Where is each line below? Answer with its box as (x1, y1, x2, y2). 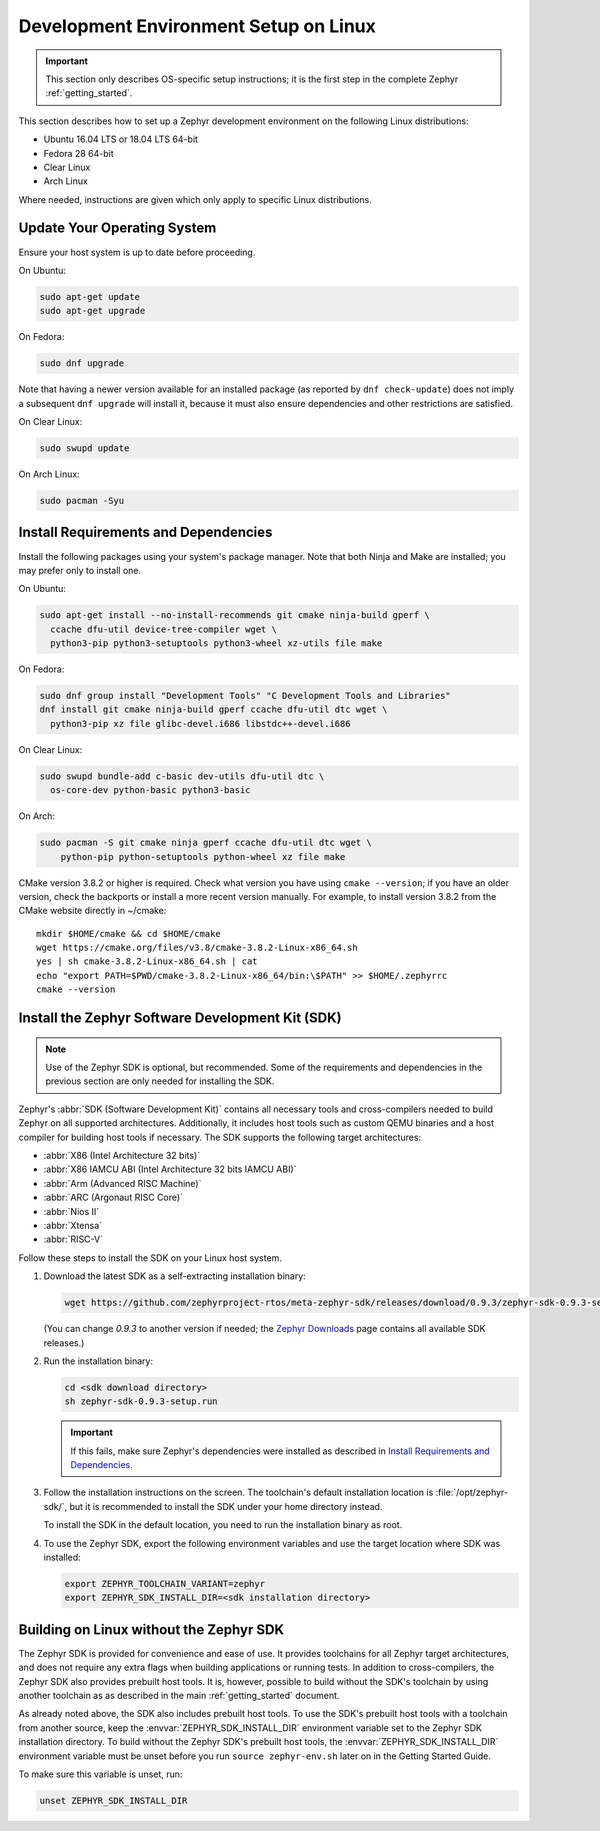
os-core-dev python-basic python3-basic (50, 785, 251, 796)
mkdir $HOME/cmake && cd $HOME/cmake (36, 928, 222, 939)
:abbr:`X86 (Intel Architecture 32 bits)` (43, 1150, 200, 1162)
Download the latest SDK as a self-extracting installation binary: (43, 1270, 307, 1282)
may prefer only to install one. (18, 564, 142, 576)
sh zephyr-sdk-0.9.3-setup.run (64, 1396, 219, 1407)
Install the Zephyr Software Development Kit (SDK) (18, 1010, 342, 1027)
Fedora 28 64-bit (43, 147, 114, 159)
